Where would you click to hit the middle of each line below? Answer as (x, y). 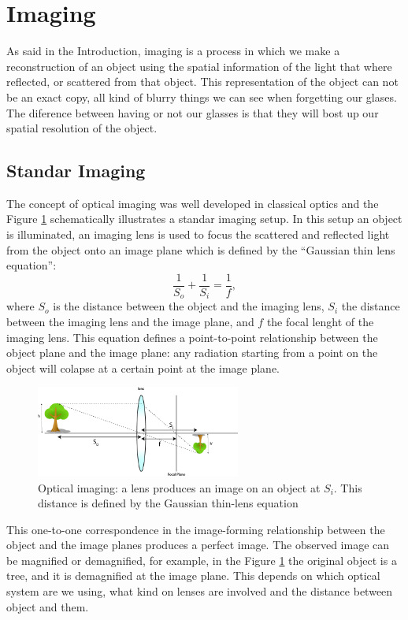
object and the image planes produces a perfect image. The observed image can (198, 545)
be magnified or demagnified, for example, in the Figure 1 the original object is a (202, 560)
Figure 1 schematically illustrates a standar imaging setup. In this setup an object (204, 219)
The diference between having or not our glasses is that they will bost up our (193, 112)
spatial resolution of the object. (82, 128)
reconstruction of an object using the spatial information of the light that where (199, 66)
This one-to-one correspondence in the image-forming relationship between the (196, 529)
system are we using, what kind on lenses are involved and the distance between (200, 591)
